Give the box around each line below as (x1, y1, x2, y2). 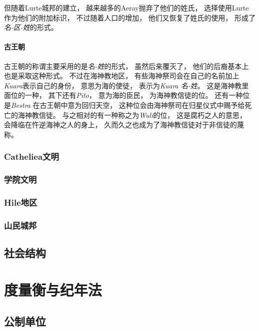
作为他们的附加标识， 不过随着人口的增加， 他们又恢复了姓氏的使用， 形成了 (4, 12, 256, 22)
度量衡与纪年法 (4, 279, 102, 300)
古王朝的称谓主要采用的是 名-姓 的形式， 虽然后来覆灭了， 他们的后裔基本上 (4, 60, 249, 71)
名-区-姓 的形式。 (4, 22, 58, 32)
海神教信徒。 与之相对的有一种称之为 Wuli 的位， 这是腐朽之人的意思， (17, 109, 247, 120)
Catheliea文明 (4, 150, 59, 163)
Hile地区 (4, 196, 37, 208)
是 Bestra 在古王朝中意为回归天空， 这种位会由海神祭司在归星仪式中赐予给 (4, 99, 245, 110)
